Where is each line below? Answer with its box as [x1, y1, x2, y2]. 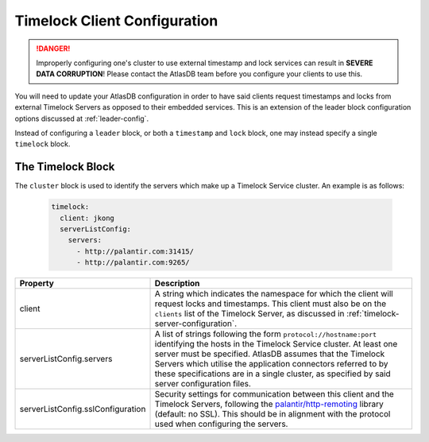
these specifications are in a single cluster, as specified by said [154, 368, 391, 379]
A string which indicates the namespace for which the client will [154, 289, 393, 300]
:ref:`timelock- [346, 308, 400, 320]
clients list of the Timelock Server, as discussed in [154, 308, 345, 320]
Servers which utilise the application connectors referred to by [154, 359, 388, 370]
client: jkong [60, 213, 115, 223]
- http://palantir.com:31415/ [76, 246, 195, 256]
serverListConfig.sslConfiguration [19, 404, 146, 415]
